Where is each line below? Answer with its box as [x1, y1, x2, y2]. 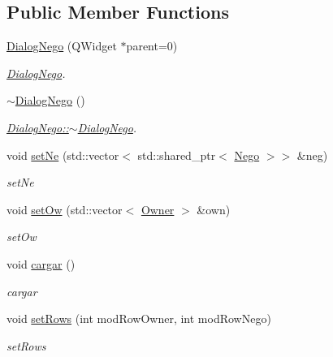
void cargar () [6, 255, 76, 272]
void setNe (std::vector [6, 146, 119, 163]
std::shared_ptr [137, 146, 216, 163]
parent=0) [126, 37, 178, 54]
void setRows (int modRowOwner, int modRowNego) [6, 310, 271, 327]
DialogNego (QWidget [6, 37, 117, 54]
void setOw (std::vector [6, 200, 123, 217]
